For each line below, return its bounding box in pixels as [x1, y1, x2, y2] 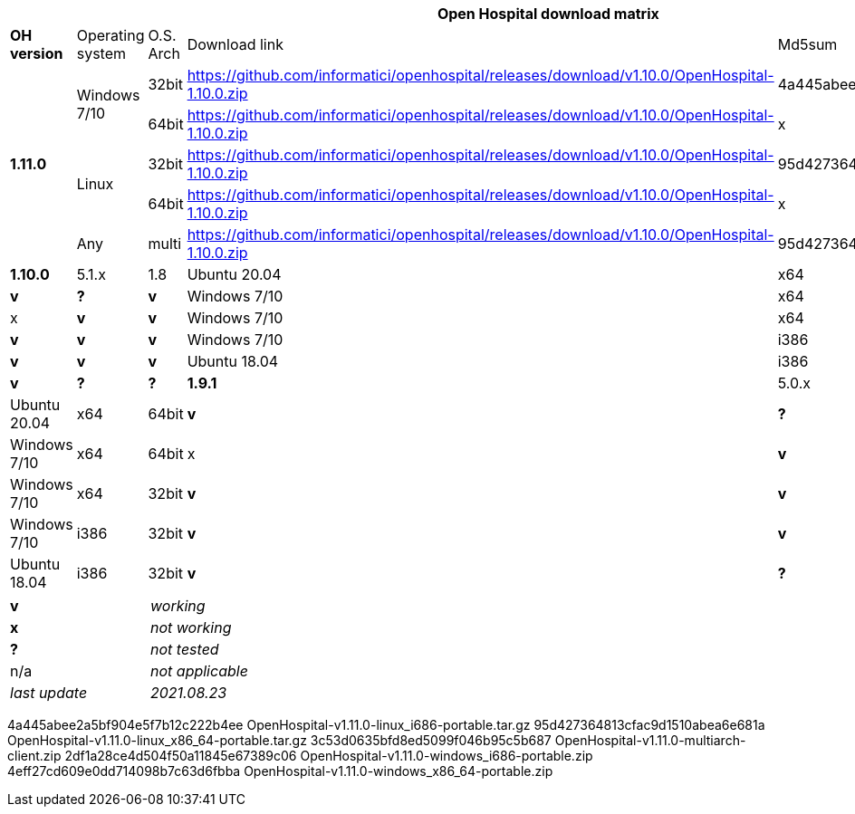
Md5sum [777, 35, 838, 53]
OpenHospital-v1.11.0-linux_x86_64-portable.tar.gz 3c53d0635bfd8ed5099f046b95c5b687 [7, 733, 552, 748]
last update [10, 684, 88, 702]
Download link [187, 35, 283, 53]
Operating [76, 26, 145, 44]
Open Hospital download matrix [437, 5, 659, 23]
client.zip [7, 748, 62, 763]
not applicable [150, 662, 248, 680]
